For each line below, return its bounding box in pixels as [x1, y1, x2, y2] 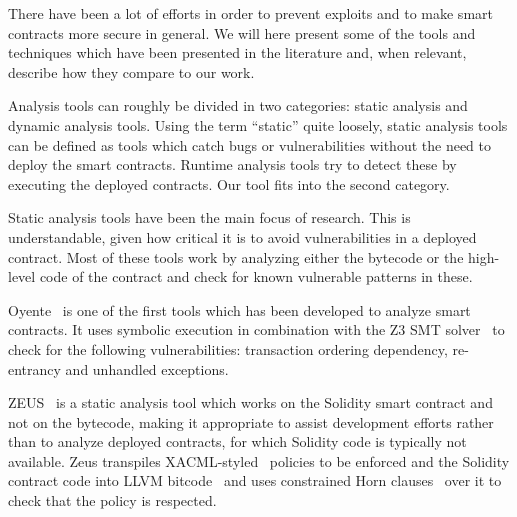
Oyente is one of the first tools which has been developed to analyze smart [8, 299, 471, 320]
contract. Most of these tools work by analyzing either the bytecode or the [8, 246, 464, 267]
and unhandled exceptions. [65, 358, 229, 379]
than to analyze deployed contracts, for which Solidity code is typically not [8, 431, 467, 452]
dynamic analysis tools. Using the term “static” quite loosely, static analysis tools [8, 114, 508, 135]
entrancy [8, 358, 61, 379]
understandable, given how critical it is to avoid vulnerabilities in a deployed [8, 226, 477, 247]
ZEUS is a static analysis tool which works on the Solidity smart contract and [8, 392, 493, 413]
